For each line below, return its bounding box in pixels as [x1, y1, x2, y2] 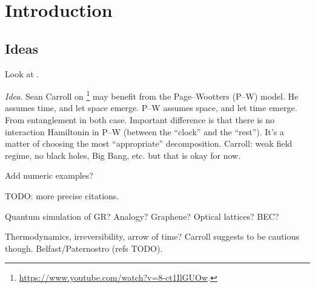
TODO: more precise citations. [5, 189, 119, 202]
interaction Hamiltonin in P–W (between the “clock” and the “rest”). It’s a [5, 125, 284, 138]
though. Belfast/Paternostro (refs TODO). [5, 242, 163, 254]
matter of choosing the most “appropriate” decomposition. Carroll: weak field [5, 137, 293, 150]
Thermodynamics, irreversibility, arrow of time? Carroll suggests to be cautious [5, 230, 299, 243]
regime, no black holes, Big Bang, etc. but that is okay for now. [5, 149, 241, 161]
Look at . [5, 67, 39, 80]
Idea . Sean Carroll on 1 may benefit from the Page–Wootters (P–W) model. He [5, 88, 299, 102]
